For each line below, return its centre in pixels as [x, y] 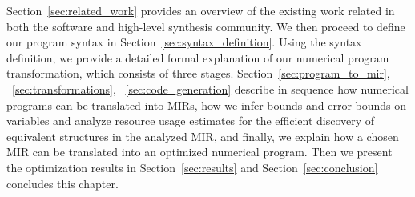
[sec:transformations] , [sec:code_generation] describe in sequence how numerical [210, 88]
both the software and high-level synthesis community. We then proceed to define [206, 26]
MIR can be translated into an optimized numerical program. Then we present [199, 152]
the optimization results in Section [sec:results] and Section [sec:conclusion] [192, 167]
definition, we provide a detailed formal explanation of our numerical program [198, 57]
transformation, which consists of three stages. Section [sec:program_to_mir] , [198, 73]
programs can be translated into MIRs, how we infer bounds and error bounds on [207, 105]
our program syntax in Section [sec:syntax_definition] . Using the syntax [184, 42]
